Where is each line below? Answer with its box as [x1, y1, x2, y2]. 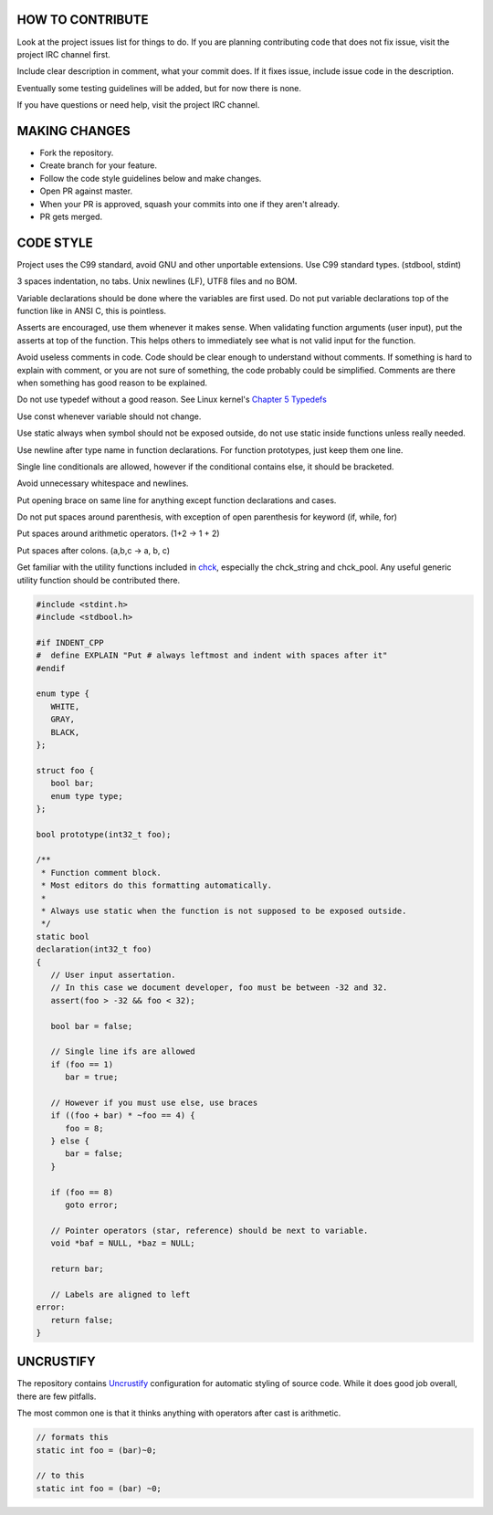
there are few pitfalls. [16, 1391, 97, 1402]
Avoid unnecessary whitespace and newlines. [16, 478, 189, 489]
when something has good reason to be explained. [16, 377, 208, 388]
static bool [36, 931, 90, 942]
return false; [50, 1315, 114, 1325]
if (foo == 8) [50, 1187, 114, 1197]
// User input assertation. [50, 969, 177, 980]
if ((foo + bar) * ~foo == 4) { [50, 1110, 195, 1120]
